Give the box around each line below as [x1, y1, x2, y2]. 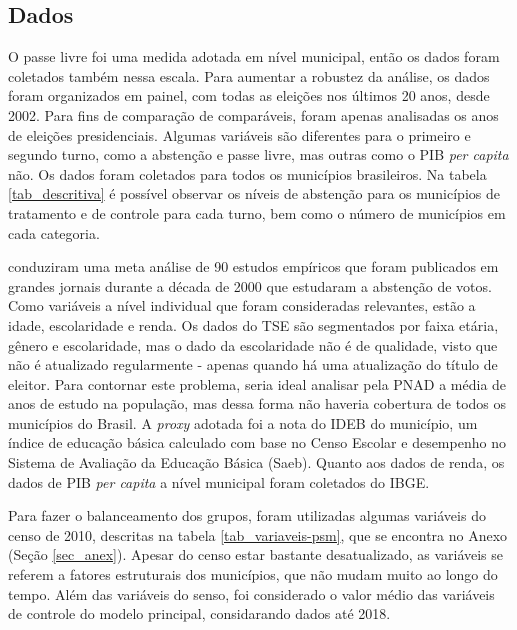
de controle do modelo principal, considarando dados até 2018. [8, 603, 391, 624]
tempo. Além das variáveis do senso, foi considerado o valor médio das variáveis [8, 583, 495, 604]
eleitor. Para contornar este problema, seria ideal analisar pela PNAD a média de [8, 373, 507, 394]
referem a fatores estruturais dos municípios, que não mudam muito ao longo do [8, 564, 498, 585]
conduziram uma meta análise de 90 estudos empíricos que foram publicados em [8, 256, 499, 277]
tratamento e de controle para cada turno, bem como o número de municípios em [8, 202, 506, 223]
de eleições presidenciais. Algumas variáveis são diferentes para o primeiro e [8, 124, 471, 145]
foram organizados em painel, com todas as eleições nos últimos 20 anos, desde [8, 85, 490, 106]
